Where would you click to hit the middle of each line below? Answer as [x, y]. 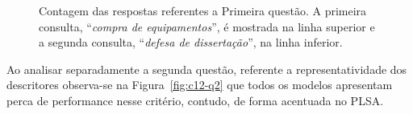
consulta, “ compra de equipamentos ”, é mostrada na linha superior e [207, 26]
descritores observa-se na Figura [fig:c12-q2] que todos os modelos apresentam [200, 85]
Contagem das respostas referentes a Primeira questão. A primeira [203, 10]
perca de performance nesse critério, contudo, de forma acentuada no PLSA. [195, 100]
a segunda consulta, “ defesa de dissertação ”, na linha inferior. [191, 42]
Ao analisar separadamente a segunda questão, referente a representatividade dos [207, 69]
